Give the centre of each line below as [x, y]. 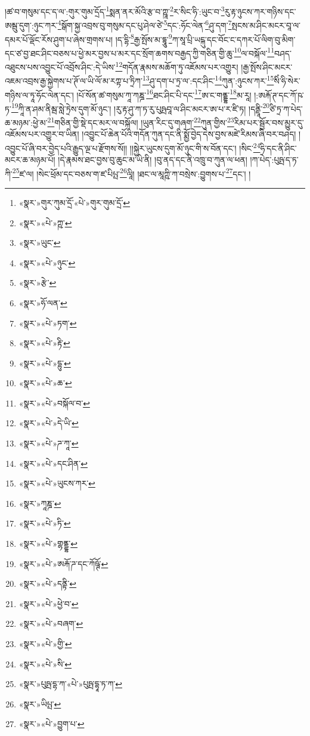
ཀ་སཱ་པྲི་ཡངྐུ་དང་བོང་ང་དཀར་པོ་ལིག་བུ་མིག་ [234, 39]
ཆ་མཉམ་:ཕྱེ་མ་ [26, 122]
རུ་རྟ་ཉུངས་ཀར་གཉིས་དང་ [260, 11]
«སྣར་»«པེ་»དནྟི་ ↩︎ [48, 583]
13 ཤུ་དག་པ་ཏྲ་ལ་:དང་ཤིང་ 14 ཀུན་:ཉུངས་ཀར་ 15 [208, 80]
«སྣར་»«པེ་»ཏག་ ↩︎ [48, 323]
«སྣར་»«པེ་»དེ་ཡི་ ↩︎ [49, 423]
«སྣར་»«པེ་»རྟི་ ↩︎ [44, 343]
